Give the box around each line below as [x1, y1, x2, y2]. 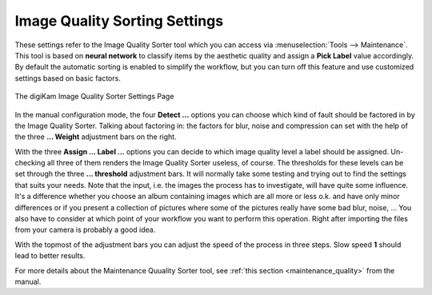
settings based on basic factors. [14, 73, 122, 83]
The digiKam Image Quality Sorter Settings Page [14, 92, 174, 102]
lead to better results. [14, 251, 86, 261]
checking [14, 158, 46, 168]
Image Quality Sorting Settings [14, 12, 224, 30]
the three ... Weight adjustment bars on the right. [14, 132, 177, 142]
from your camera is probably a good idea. [14, 225, 156, 235]
